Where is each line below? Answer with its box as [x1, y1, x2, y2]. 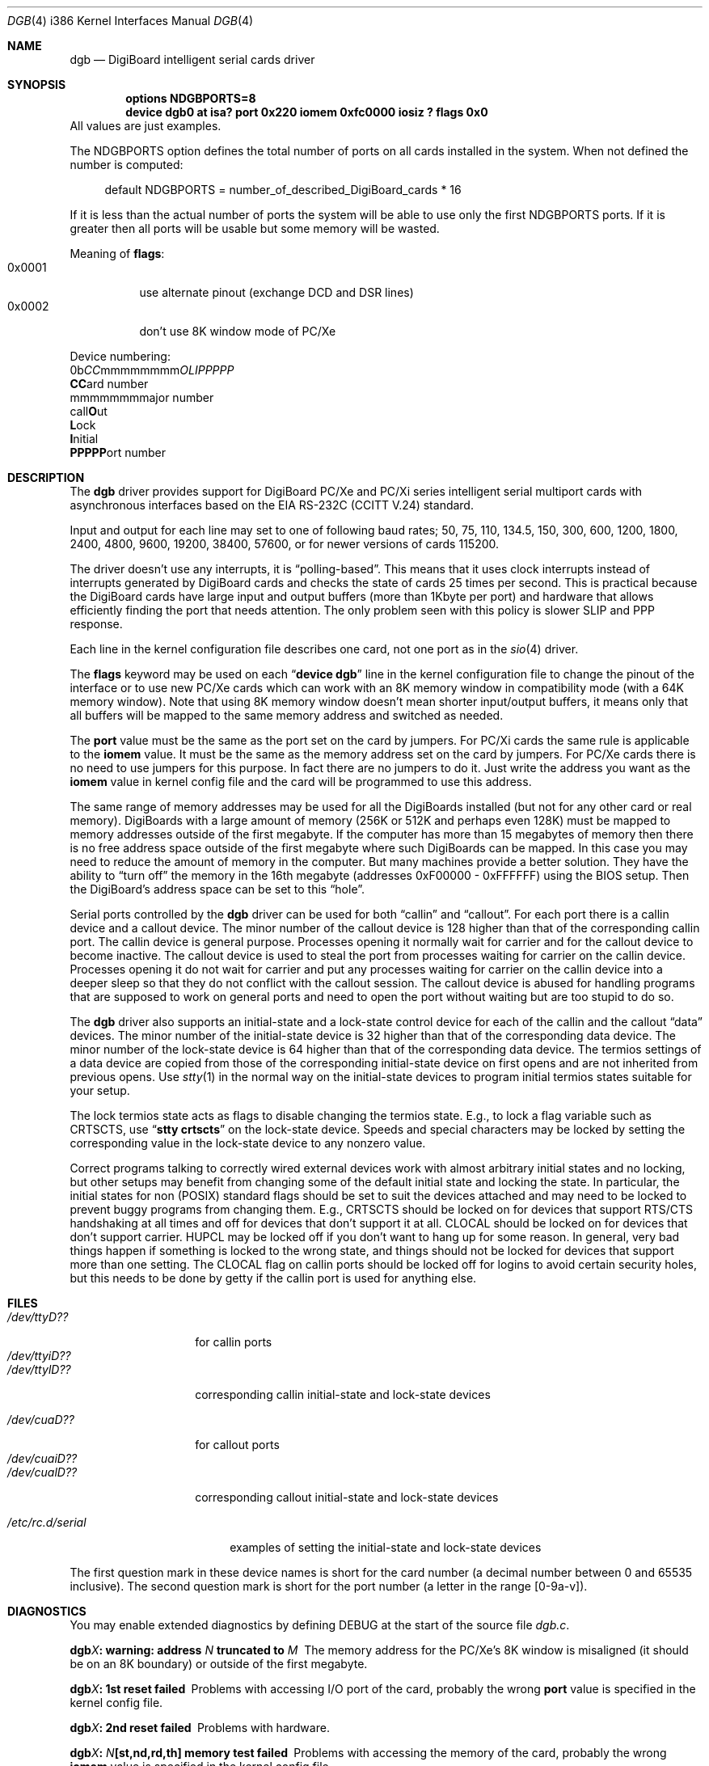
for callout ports [195, 1438, 280, 1451]
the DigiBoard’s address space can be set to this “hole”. [70, 882, 365, 896]
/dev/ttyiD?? [7, 1349, 71, 1363]
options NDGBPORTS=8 [125, 91, 256, 105]
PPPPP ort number [70, 446, 166, 459]
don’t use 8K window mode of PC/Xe [139, 324, 336, 338]
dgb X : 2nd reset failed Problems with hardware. [70, 1721, 330, 1734]
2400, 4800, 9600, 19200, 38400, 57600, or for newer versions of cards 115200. [70, 537, 500, 551]
